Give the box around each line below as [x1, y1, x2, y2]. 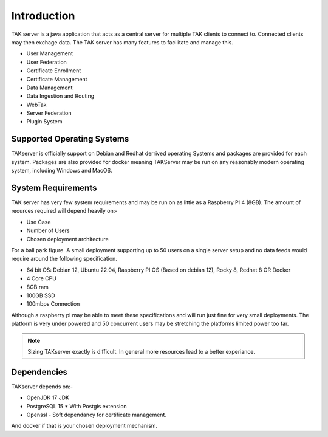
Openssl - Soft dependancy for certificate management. [26, 411, 167, 418]
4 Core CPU [26, 275, 57, 282]
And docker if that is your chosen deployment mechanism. [11, 422, 158, 430]
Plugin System [26, 118, 63, 125]
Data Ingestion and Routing [26, 92, 95, 100]
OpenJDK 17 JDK [26, 394, 70, 401]
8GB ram [26, 283, 49, 291]
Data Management [26, 84, 73, 91]
